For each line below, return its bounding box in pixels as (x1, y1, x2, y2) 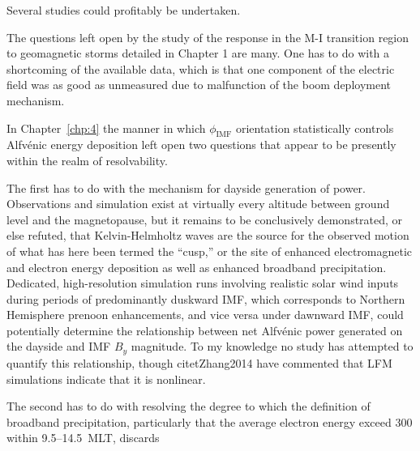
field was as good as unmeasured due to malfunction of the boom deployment (6, 76, 392, 93)
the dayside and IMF (6, 338, 111, 355)
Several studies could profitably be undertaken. (6, 2, 241, 18)
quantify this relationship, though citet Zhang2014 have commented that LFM (6, 354, 392, 371)
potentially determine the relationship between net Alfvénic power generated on (6, 321, 403, 338)
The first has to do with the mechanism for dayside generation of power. (6, 179, 366, 196)
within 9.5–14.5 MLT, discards (6, 429, 160, 446)
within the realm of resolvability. (6, 151, 168, 168)
